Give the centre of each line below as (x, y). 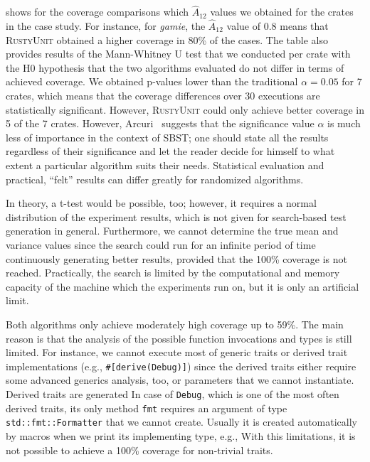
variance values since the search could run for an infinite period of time (161, 244)
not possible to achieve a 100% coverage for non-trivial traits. (139, 450)
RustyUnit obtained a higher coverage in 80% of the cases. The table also (167, 39)
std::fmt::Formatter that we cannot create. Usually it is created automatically (182, 422)
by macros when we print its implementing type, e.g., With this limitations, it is (181, 435)
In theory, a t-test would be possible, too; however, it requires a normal (161, 203)
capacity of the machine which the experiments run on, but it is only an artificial (183, 286)
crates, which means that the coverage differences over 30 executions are (163, 95)
